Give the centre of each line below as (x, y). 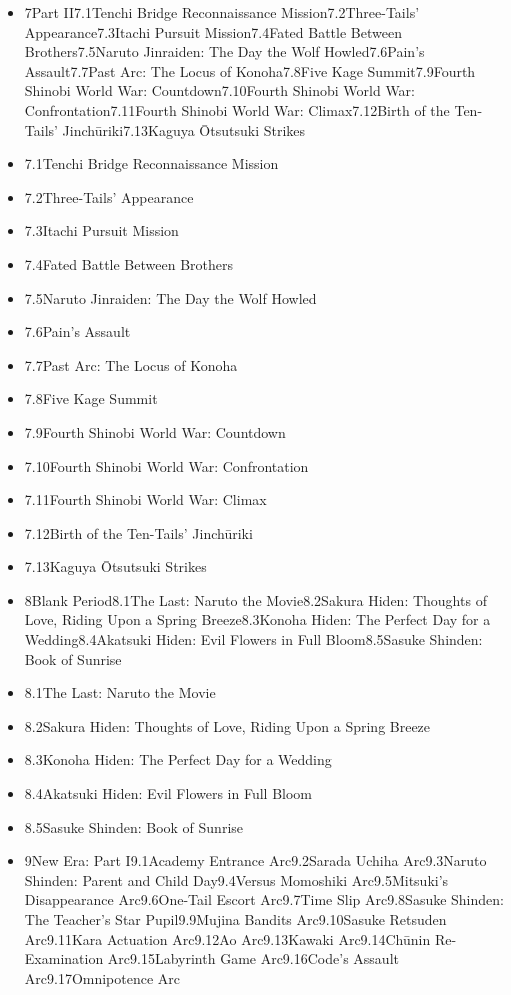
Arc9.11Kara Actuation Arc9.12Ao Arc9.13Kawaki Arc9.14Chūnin (227, 938)
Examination (64, 958)
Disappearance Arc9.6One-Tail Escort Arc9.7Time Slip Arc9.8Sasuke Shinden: (264, 899)
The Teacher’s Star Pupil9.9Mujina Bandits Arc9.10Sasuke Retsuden (235, 919)
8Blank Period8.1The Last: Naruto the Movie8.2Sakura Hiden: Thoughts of (255, 599)
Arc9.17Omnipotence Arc (102, 977)
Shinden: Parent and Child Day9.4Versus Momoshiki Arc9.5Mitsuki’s (236, 879)
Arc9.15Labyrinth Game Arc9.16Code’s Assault (253, 958)
